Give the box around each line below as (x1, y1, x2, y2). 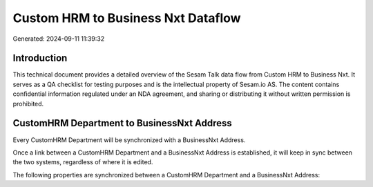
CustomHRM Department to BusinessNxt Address (12, 117, 233, 129)
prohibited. (12, 99, 44, 108)
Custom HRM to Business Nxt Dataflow (12, 10, 241, 26)
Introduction (12, 52, 68, 64)
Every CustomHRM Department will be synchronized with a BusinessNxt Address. (12, 135, 246, 144)
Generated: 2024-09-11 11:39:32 (12, 35, 105, 43)
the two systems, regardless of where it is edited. (12, 158, 153, 166)
